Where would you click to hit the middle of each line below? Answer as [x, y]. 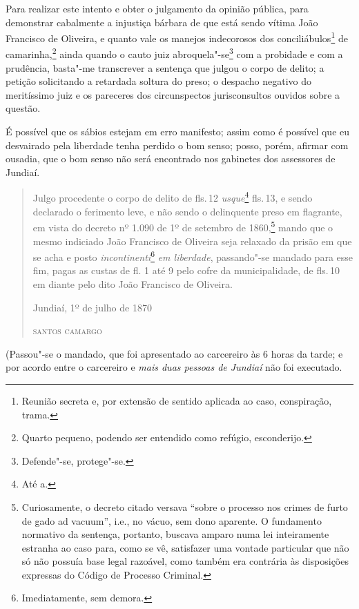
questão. [23, 108]
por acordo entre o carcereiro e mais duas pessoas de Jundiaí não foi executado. [174, 367]
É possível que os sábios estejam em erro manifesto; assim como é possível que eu [178, 132]
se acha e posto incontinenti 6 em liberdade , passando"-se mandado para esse [193, 256]
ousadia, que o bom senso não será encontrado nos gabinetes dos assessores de [171, 158]
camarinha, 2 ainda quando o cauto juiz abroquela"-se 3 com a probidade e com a [174, 53]
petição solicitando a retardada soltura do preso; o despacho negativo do [159, 81]
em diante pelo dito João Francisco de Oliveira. [133, 283]
